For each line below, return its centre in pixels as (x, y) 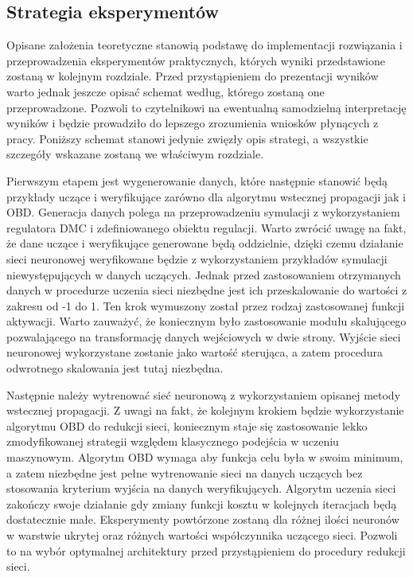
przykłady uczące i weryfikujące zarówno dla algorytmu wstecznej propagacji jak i (206, 196)
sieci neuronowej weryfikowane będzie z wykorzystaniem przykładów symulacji (197, 258)
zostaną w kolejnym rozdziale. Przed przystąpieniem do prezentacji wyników (193, 76)
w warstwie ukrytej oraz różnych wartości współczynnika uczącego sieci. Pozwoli (202, 535)
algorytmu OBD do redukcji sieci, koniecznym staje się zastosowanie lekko (187, 425)
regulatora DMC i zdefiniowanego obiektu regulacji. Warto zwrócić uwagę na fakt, (206, 227)
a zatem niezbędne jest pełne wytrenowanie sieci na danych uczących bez (185, 472)
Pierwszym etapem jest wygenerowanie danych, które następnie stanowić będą (197, 180)
